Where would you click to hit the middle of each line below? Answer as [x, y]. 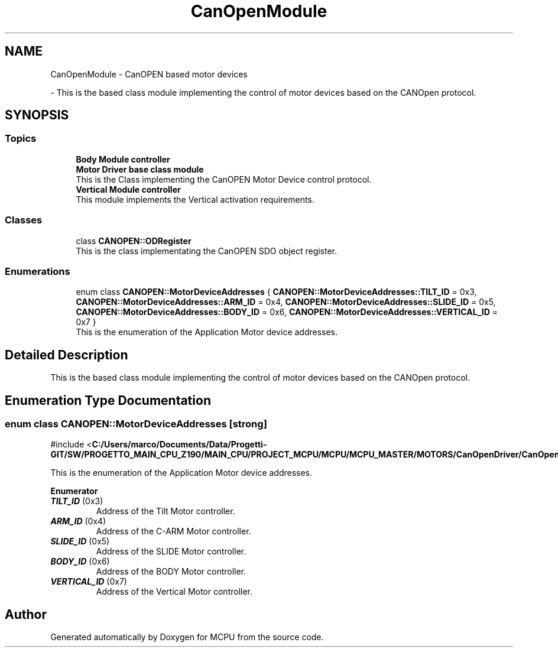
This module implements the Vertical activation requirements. [195, 199]
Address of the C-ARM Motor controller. [173, 531]
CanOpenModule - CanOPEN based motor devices [149, 74]
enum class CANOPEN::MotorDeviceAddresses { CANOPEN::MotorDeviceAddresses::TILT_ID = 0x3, [276, 292]
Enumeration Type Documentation [108, 400]
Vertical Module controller [128, 189]
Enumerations [38, 271]
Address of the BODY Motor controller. [171, 572]
